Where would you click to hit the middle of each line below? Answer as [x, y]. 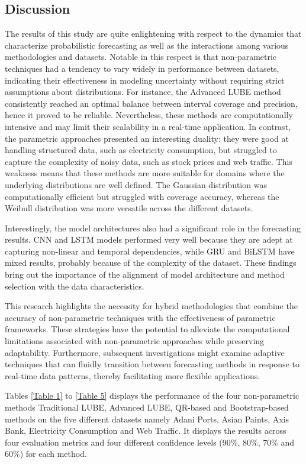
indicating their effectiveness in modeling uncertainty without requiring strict [145, 80]
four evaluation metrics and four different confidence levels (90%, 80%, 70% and [150, 442]
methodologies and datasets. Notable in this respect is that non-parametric [141, 57]
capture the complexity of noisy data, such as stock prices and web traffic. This [149, 161]
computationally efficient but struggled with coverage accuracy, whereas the [142, 196]
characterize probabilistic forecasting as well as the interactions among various [147, 45]
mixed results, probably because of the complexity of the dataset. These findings [151, 263]
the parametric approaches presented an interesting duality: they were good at [147, 138]
